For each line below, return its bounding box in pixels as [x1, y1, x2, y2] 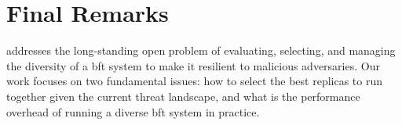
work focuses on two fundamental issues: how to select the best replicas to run [6, 73, 383, 89]
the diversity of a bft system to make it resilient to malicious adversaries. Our [6, 57, 380, 73]
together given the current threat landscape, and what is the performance [6, 87, 360, 104]
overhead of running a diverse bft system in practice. [6, 103, 260, 120]
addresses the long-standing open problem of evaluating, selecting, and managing [6, 42, 396, 59]
